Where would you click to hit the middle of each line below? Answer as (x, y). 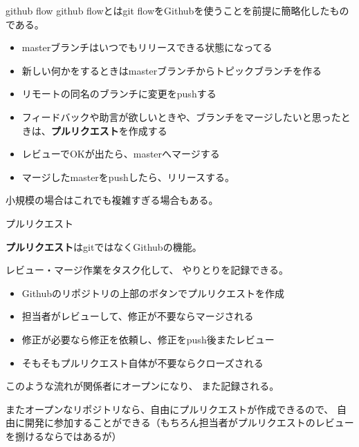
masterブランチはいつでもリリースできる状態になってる (147, 47)
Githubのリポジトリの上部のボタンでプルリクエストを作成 (153, 293)
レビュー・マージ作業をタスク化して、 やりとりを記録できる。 (147, 270)
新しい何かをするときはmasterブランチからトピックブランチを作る (172, 70)
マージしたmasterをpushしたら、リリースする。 (128, 177)
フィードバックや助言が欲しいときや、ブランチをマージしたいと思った (181, 116)
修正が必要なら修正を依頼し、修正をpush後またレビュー (148, 339)
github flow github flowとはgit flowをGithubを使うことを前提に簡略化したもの (177, 10)
